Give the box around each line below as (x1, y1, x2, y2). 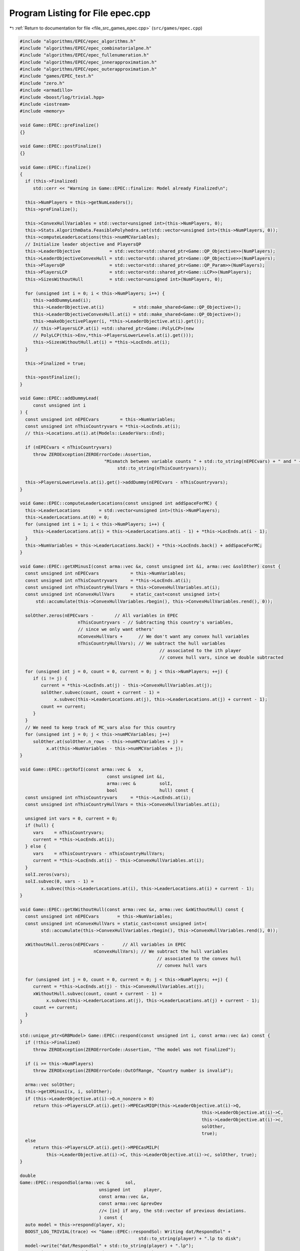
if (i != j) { (32, 676, 67, 682)
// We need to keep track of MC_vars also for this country (25, 725, 175, 730)
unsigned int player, (98, 1186, 162, 1192)
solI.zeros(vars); (25, 872, 70, 878)
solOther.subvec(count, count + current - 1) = (40, 690, 160, 695)
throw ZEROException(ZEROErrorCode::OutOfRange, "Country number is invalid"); (32, 1067, 233, 1073)
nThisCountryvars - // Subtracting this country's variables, (77, 619, 233, 625)
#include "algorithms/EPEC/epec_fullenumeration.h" (19, 53, 149, 58)
